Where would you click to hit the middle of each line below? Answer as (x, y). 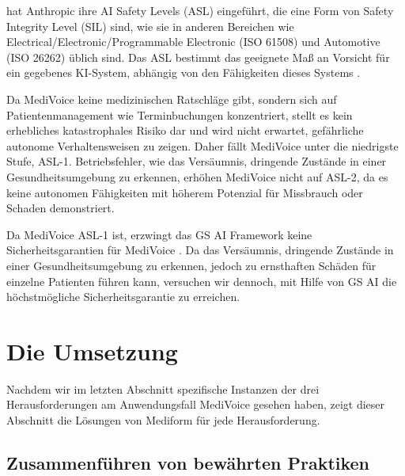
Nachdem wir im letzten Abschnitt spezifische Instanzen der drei (163, 388)
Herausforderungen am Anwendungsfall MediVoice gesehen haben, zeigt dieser (196, 404)
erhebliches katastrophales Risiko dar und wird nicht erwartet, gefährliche (185, 130)
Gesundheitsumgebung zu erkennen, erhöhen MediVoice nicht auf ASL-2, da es (197, 176)
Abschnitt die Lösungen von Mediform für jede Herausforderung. (163, 420)
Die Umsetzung (92, 350)
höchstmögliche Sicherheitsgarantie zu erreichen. (123, 297)
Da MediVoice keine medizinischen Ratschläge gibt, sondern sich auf (172, 99)
